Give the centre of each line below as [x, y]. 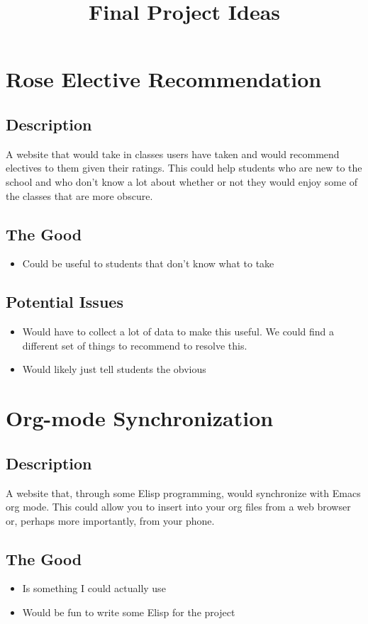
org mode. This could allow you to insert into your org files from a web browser [178, 507]
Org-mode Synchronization [140, 418]
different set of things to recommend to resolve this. [135, 345]
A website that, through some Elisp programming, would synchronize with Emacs [183, 492]
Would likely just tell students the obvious [114, 369]
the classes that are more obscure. [79, 195]
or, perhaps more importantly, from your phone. [110, 520]
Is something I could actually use [94, 588]
